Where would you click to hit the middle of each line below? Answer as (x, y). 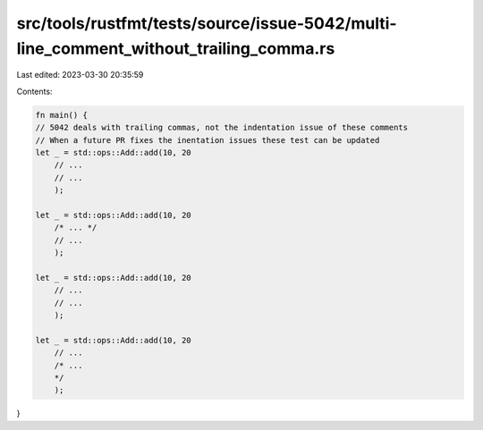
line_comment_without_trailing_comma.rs (176, 48)
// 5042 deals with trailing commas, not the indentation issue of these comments (222, 128)
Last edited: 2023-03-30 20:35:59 (80, 75)
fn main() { (62, 115)
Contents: (34, 91)
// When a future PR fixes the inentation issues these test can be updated (208, 140)
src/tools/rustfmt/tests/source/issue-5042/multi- (207, 23)
